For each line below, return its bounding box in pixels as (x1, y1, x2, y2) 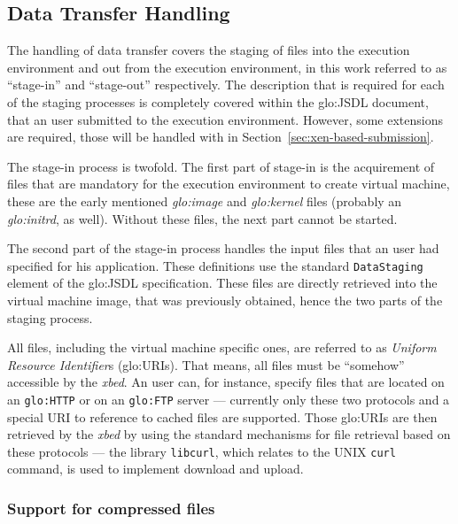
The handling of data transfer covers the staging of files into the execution (7, 41, 410, 59)
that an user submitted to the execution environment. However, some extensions (7, 110, 444, 128)
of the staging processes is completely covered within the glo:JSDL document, (7, 92, 429, 111)
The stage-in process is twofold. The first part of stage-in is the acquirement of (7, 157, 435, 175)
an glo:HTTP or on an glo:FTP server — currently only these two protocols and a (7, 389, 450, 408)
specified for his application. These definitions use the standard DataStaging (7, 256, 423, 274)
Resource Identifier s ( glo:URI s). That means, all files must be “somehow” (7, 355, 405, 374)
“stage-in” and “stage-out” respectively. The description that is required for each (7, 75, 445, 94)
